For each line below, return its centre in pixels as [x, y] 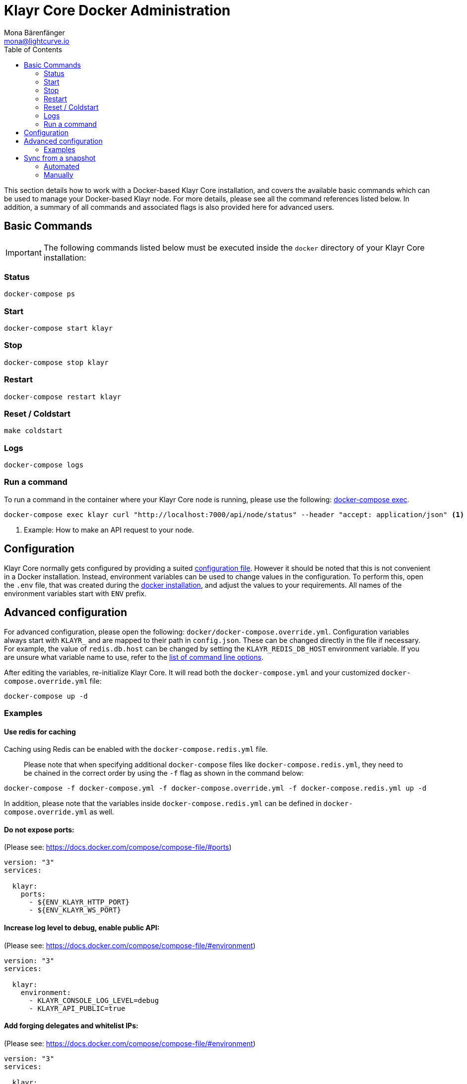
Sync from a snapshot [60, 158]
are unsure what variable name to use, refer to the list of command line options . [134, 657]
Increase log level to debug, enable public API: [82, 927]
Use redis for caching [40, 731]
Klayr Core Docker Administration [117, 10]
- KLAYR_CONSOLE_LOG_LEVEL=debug [94, 1000]
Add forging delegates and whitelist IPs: [71, 1026]
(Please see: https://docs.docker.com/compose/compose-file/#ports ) [118, 847]
